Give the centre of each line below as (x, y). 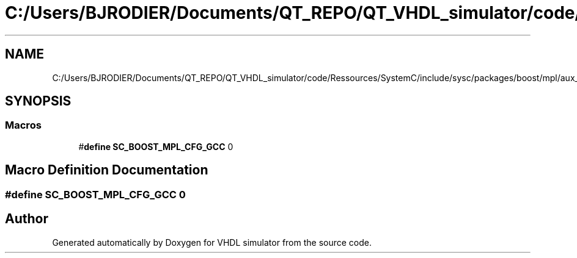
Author (27, 219)
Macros (23, 125)
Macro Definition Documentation (107, 170)
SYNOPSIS (38, 101)
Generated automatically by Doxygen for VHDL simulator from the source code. (212, 242)
